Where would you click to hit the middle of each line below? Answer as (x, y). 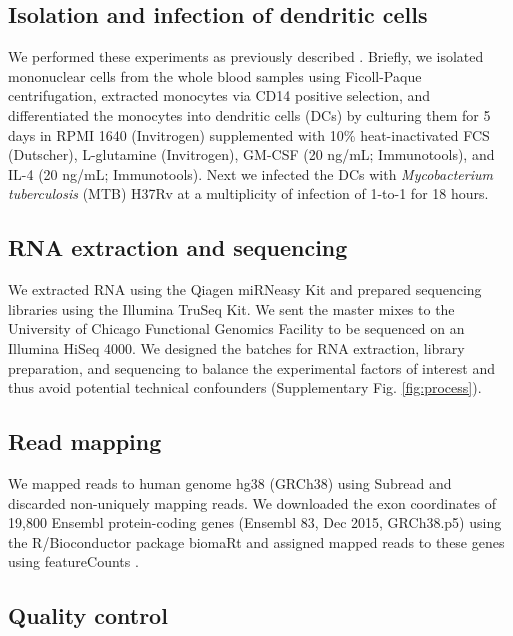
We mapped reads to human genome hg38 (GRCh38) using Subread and (230, 482)
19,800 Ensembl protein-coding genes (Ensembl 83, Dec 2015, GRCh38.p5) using (255, 522)
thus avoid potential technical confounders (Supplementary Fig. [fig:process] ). (245, 387)
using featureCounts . (73, 561)
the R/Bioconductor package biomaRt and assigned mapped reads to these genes (256, 541)
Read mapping (85, 441)
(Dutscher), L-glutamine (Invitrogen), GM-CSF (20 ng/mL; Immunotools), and (251, 154)
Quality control (88, 615)
